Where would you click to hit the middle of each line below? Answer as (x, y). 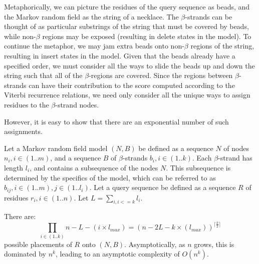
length (14, 167)
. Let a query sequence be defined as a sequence (163, 187)
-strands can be (209, 16)
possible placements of (38, 244)
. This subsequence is (198, 167)
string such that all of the (43, 75)
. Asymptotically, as (155, 244)
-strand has (235, 158)
